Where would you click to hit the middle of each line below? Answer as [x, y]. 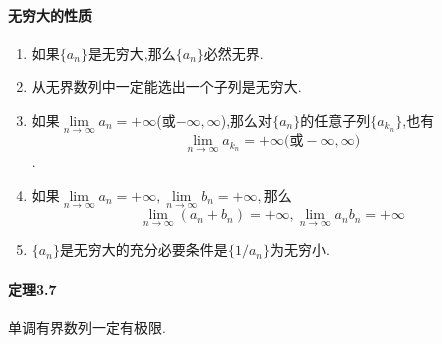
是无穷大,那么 [131, 52]
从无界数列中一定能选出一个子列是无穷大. [166, 86]
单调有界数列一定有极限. [87, 326]
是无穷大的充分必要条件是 [143, 249]
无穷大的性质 [50, 14]
